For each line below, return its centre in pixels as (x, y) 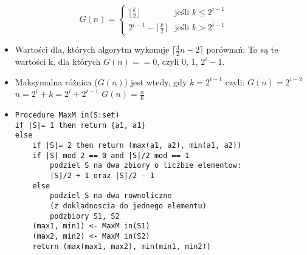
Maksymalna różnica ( (56, 81)
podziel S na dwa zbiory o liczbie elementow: (146, 166)
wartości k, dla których (58, 61)
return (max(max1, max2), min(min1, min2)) (122, 246)
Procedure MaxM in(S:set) (67, 115)
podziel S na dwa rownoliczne (111, 196)
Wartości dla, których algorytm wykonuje (92, 49)
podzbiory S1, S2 (85, 216)
